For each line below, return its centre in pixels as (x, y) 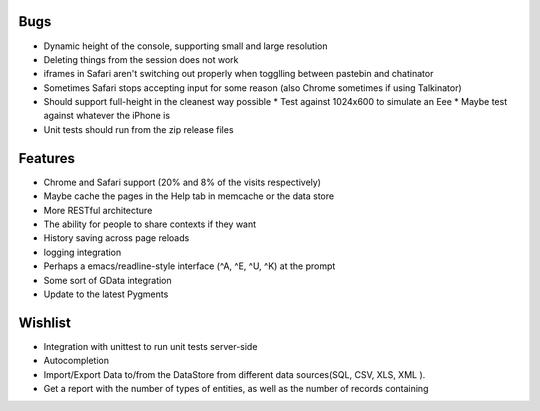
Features (46, 158)
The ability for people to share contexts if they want (150, 224)
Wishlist (45, 322)
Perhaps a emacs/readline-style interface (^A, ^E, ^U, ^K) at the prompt (189, 266)
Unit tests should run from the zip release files (138, 129)
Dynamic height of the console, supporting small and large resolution (185, 46)
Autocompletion (76, 361)
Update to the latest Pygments (106, 294)
